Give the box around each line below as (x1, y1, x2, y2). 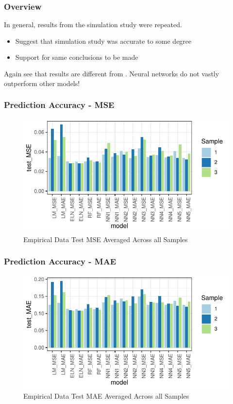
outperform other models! (4, 78, 80, 88)
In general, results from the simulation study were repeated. (4, 19, 182, 30)
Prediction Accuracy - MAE (4, 255, 116, 267)
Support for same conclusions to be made (15, 52, 138, 62)
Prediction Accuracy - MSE (4, 99, 115, 111)
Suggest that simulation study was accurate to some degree (15, 35, 192, 46)
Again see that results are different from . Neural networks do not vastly (4, 69, 219, 78)
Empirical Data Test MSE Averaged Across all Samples (23, 234, 188, 245)
